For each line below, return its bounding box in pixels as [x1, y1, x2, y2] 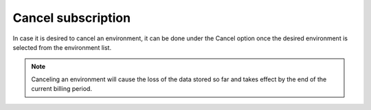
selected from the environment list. [12, 43, 112, 51]
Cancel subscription [12, 10, 131, 25]
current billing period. [31, 85, 93, 93]
